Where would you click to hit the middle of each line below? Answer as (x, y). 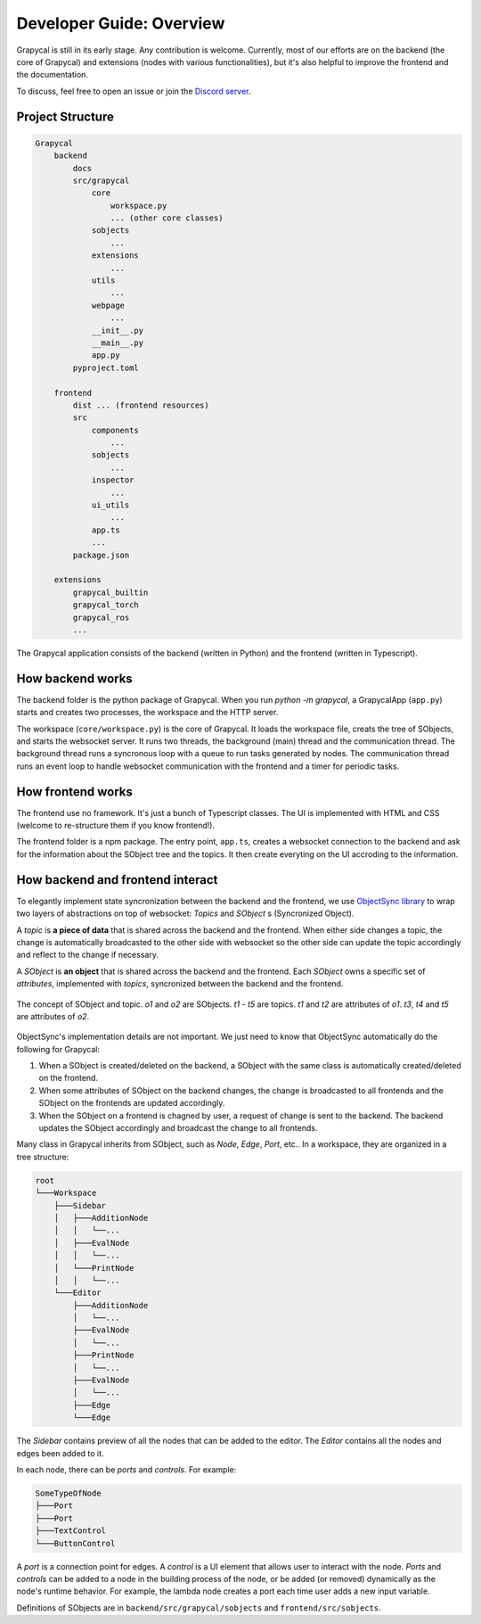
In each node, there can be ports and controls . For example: (126, 1469)
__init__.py (118, 330)
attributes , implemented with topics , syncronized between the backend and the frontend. (180, 984)
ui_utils (110, 505)
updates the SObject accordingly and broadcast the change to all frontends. (178, 1128)
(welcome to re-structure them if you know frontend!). (116, 826)
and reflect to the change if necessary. (88, 955)
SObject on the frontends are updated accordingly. (132, 1103)
